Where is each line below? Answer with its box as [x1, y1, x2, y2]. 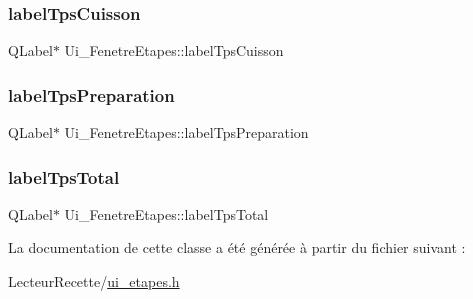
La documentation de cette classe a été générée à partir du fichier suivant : [8, 237, 466, 258]
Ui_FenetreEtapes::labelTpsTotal [64, 203, 269, 224]
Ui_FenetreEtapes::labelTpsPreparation [64, 122, 309, 143]
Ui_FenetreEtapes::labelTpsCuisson [64, 40, 284, 61]
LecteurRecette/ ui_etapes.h [8, 271, 180, 292]
